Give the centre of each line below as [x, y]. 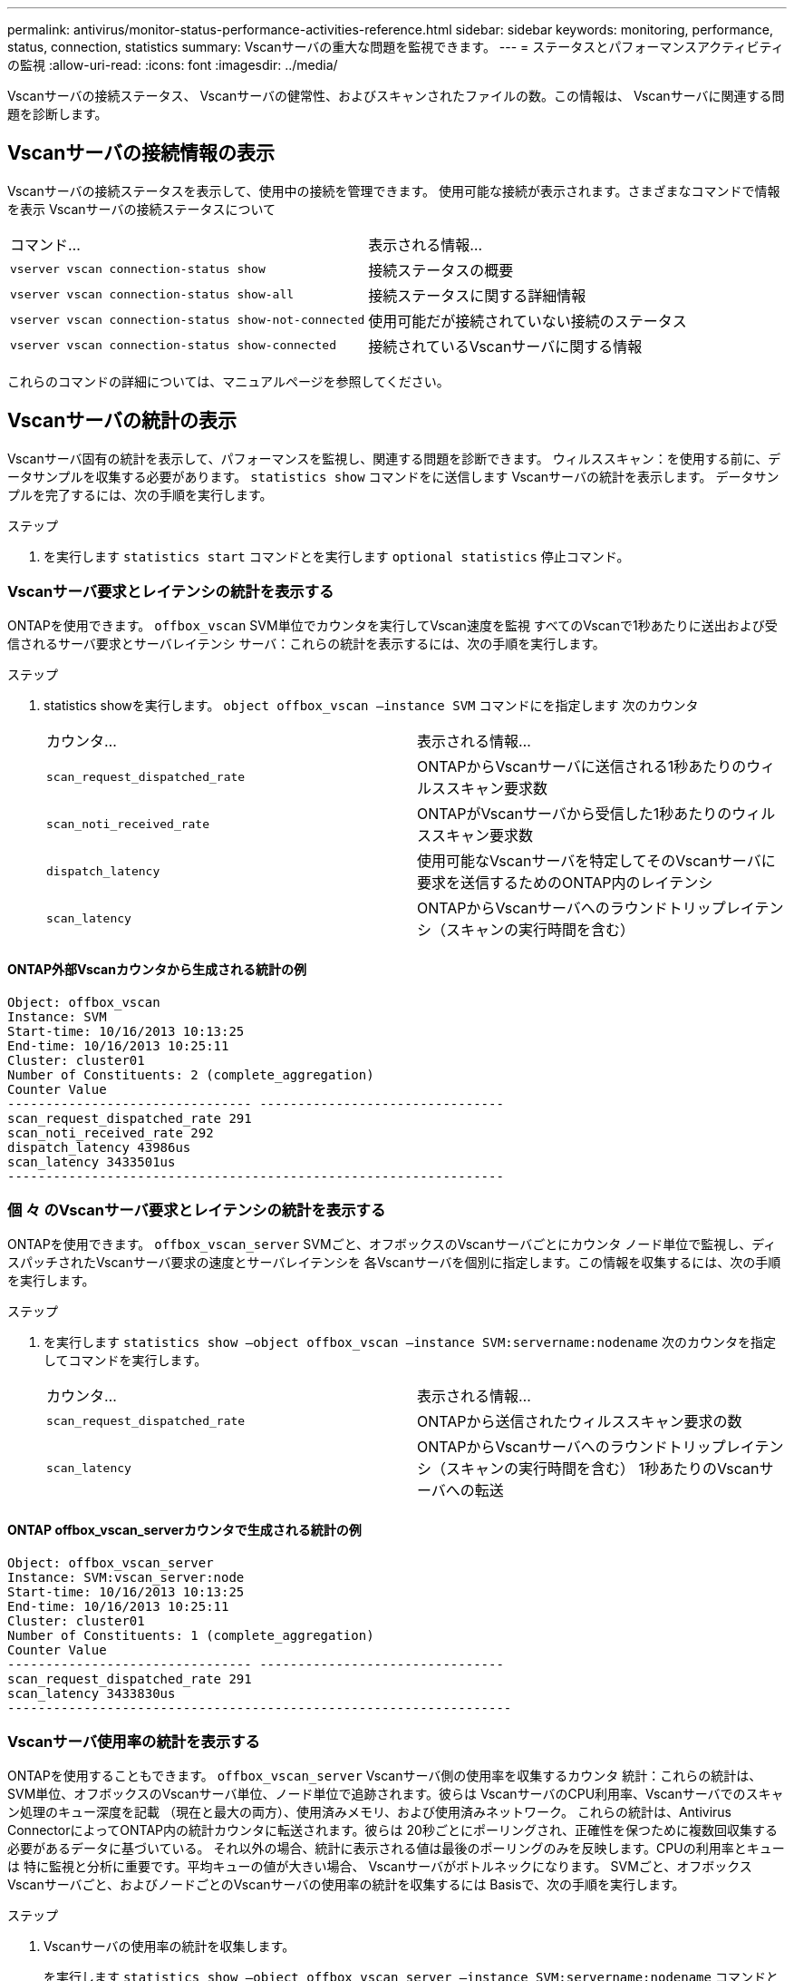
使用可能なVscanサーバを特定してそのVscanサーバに [596, 861]
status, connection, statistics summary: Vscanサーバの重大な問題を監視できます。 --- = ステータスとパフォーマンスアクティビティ [396, 47]
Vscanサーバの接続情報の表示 [141, 153]
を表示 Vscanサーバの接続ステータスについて [142, 209]
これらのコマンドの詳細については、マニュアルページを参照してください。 [228, 381]
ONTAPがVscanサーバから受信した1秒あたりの [575, 814]
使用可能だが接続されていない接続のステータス [528, 321]
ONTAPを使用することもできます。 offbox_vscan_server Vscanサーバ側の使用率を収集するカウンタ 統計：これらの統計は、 [385, 1776]
